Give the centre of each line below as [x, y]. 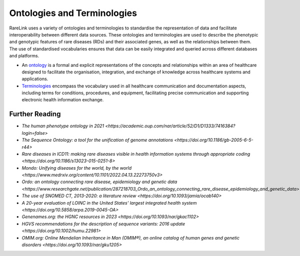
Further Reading [35, 114]
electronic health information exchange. [63, 100]
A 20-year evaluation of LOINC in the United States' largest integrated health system [109, 203]
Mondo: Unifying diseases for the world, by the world [77, 168]
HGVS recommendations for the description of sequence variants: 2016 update [103, 224]
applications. [35, 79]
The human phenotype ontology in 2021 [63, 126]
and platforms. [24, 56]
